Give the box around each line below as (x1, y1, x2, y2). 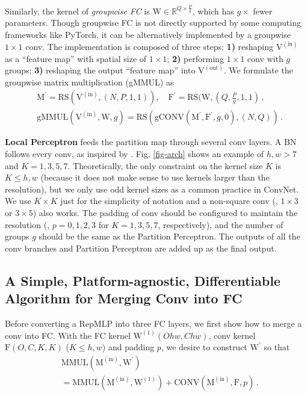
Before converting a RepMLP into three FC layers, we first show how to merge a (5, 317, 302, 329)
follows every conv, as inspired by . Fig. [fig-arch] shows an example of (5, 147, 264, 159)
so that (264, 341, 290, 353)
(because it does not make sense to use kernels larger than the (40, 171, 270, 184)
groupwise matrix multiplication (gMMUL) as (5, 75, 174, 88)
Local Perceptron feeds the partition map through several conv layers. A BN (5, 135, 297, 148)
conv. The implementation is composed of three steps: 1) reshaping (25, 40, 274, 52)
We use (5, 194, 31, 207)
